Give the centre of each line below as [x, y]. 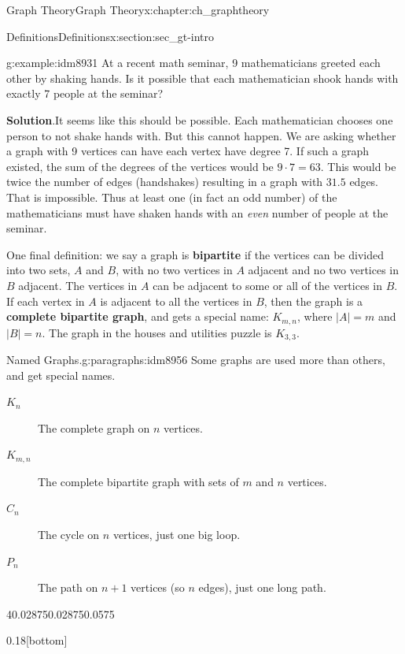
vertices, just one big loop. [177, 535]
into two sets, [39, 270]
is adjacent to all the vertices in [176, 301]
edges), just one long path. [262, 587]
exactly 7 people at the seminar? [85, 93]
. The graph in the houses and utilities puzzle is [157, 332]
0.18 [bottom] [37, 640]
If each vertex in [46, 301]
